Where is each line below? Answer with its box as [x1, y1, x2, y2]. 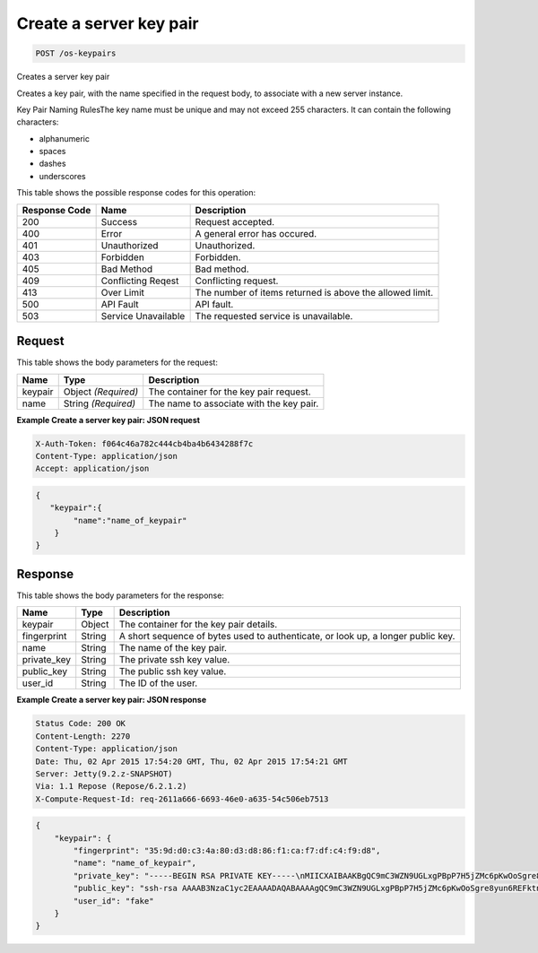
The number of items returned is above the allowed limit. [195, 286, 434, 299]
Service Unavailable [100, 309, 186, 322]
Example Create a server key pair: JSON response [16, 695, 206, 706]
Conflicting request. [195, 274, 279, 287]
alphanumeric [39, 133, 90, 143]
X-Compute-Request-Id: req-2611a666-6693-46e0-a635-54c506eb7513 [35, 793, 329, 804]
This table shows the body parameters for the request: [16, 357, 219, 368]
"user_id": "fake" [73, 896, 154, 905]
